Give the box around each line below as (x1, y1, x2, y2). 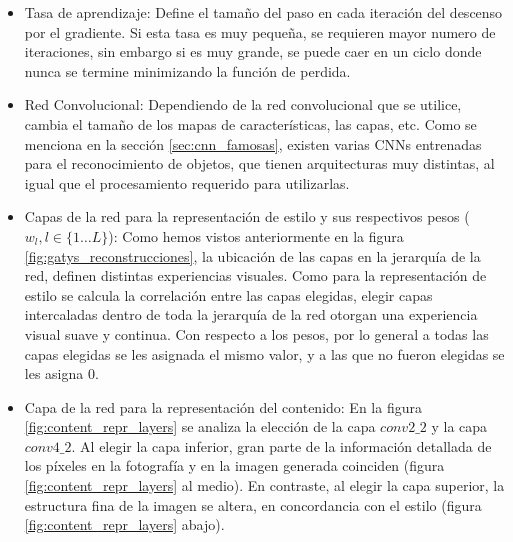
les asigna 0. (24, 363, 99, 384)
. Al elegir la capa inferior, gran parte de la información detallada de (71, 435, 492, 456)
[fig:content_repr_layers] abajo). (24, 514, 225, 535)
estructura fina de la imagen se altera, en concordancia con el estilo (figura (24, 494, 482, 515)
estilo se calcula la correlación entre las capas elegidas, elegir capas (24, 284, 433, 305)
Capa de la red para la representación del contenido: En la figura (24, 396, 422, 417)
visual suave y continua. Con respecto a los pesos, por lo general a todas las (24, 323, 489, 344)
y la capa (431, 416, 488, 437)
